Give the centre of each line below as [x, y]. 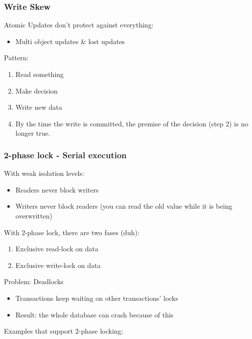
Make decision [36, 90]
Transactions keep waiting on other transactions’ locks [97, 298]
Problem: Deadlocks [34, 281]
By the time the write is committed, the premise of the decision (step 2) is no [132, 123]
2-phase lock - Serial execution [65, 155]
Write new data [39, 107]
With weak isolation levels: [44, 173]
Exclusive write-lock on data [58, 265]
